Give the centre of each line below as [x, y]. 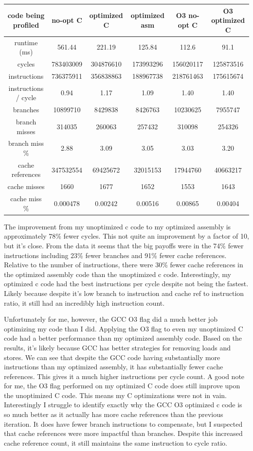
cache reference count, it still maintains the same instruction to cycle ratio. [116, 442]
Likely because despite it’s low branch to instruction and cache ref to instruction [124, 293]
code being [26, 15]
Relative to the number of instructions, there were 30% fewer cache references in [124, 265]
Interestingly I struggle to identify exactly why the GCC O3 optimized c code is [123, 405]
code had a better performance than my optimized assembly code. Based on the [123, 338]
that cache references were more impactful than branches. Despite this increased [123, 433]
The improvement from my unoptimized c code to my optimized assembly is [117, 226]
